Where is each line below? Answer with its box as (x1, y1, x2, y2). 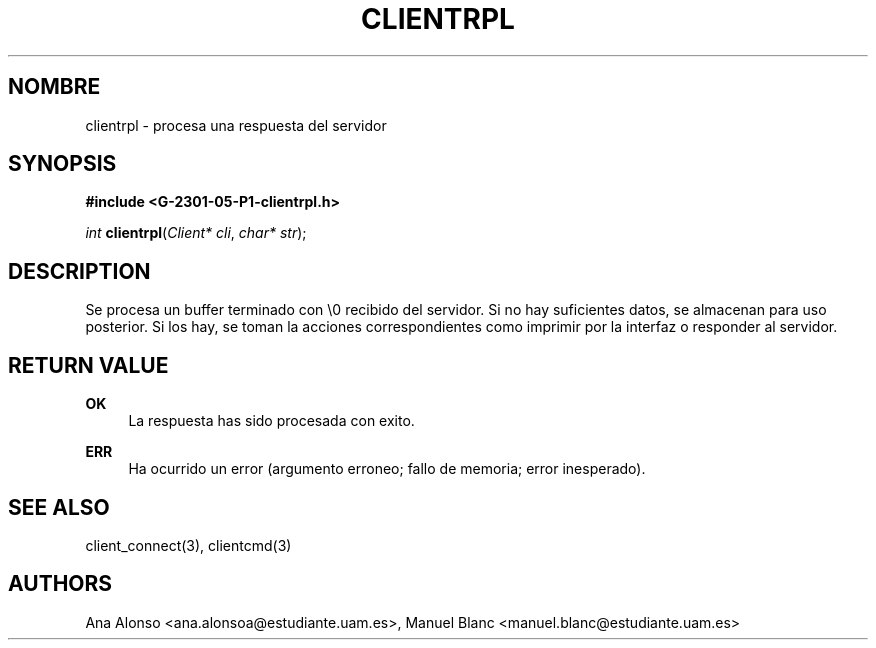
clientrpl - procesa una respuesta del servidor (85, 116, 387, 134)
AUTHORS (8, 571, 113, 597)
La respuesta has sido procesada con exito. (128, 412, 415, 430)
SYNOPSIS (8, 151, 117, 177)
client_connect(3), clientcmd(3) (85, 536, 292, 554)
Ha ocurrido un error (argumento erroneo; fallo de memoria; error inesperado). (128, 460, 646, 478)
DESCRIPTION (8, 258, 151, 284)
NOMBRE (8, 74, 101, 100)
